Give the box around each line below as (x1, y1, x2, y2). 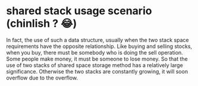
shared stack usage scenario (6, 4, 152, 18)
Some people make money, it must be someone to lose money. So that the (6, 55, 188, 62)
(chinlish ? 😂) (6, 17, 77, 30)
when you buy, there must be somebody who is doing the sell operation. (6, 49, 183, 56)
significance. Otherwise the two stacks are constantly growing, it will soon (6, 68, 188, 75)
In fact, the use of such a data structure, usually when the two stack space (6, 36, 189, 43)
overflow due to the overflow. (6, 74, 78, 81)
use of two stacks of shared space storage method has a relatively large (6, 61, 183, 69)
